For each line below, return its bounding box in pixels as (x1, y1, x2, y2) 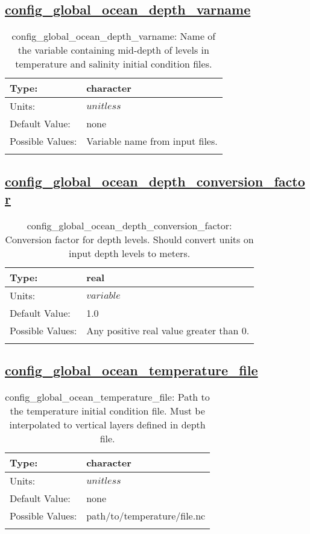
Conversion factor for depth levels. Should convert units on (5, 232, 254, 246)
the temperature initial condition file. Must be (10, 404, 205, 418)
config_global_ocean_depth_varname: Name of (11, 29, 216, 43)
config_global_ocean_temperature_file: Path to (5, 390, 210, 404)
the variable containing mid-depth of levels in (17, 43, 209, 57)
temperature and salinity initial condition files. (15, 57, 212, 71)
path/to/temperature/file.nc (86, 509, 206, 523)
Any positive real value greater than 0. (86, 323, 250, 337)
